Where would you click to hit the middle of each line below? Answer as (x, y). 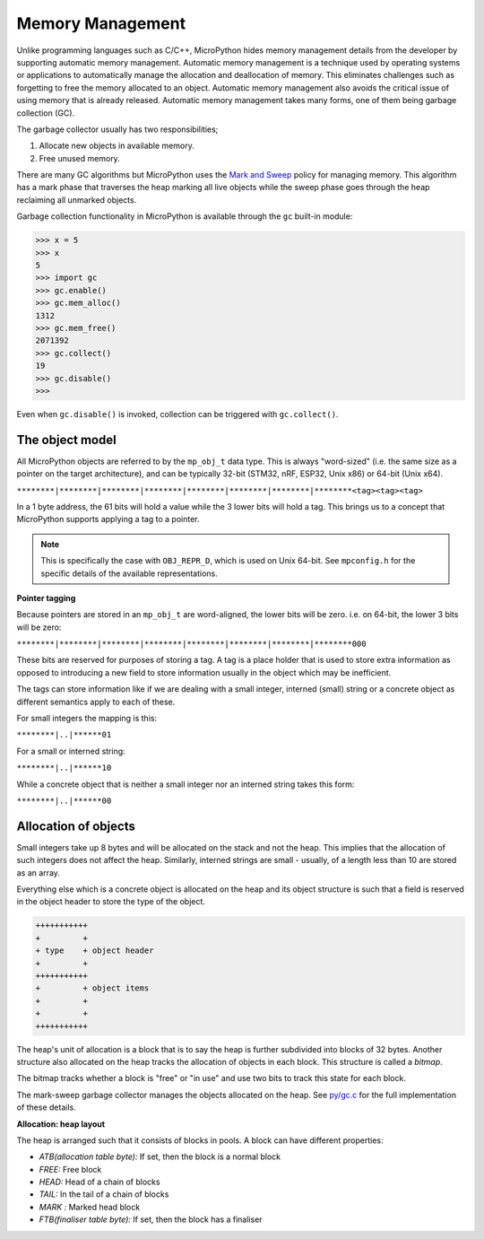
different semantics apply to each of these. (96, 702)
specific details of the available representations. (130, 573)
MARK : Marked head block (90, 1207)
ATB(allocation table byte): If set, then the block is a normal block (160, 1156)
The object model (66, 440)
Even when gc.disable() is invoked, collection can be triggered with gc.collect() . (177, 414)
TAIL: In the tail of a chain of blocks (104, 1194)
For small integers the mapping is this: (86, 719)
